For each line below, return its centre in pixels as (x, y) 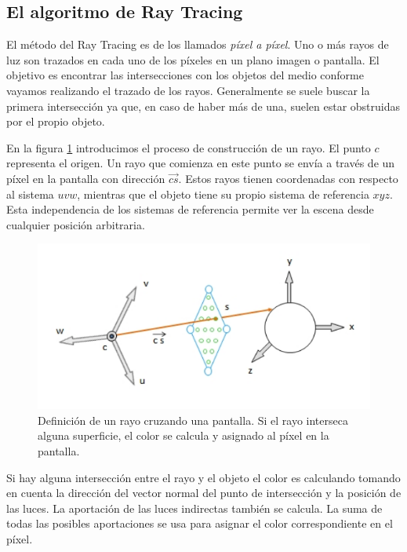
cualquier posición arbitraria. (76, 224)
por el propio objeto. (56, 121)
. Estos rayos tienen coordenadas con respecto (288, 178)
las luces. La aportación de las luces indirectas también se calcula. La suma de (194, 508)
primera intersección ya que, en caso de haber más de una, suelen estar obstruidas (203, 106)
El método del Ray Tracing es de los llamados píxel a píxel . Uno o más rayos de (198, 44)
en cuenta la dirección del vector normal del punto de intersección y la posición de (204, 493)
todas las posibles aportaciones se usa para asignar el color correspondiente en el (200, 523)
